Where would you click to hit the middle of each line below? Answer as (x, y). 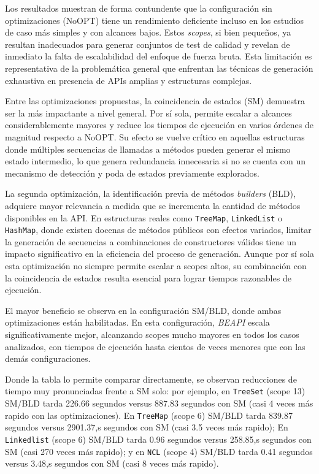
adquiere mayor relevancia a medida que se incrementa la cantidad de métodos (153, 205)
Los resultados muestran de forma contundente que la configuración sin (139, 8)
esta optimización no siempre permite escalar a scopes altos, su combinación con (156, 266)
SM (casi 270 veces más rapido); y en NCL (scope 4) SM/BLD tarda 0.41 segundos (159, 451)
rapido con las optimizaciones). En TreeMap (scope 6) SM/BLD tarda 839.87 (149, 415)
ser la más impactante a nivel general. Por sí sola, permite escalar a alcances (148, 113)
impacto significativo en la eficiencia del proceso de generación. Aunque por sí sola (160, 254)
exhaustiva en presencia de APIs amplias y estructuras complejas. (129, 80)
